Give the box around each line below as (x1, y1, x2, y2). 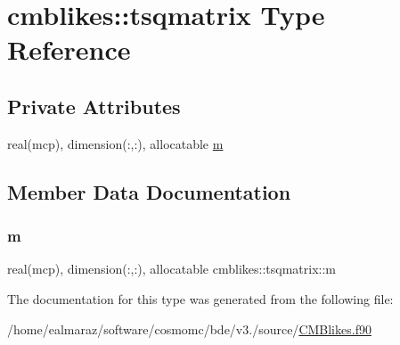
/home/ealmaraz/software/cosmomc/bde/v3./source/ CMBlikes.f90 (7, 319, 371, 338)
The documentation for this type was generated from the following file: (7, 289, 394, 308)
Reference (7, 31, 131, 68)
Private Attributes (7, 92, 181, 119)
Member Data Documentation (7, 177, 291, 205)
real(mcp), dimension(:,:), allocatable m (7, 134, 224, 152)
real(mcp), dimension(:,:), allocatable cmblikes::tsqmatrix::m (7, 259, 336, 278)
